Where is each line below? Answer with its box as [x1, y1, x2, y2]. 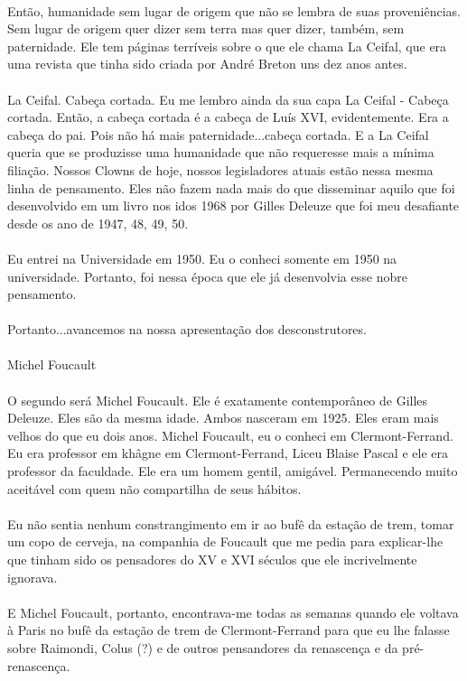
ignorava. [7, 567, 58, 586]
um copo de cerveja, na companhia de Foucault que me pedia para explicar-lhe [7, 532, 444, 551]
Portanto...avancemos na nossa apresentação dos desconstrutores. [7, 320, 367, 339]
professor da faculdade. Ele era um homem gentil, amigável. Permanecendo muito [7, 462, 458, 480]
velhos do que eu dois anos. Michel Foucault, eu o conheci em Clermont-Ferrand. [7, 425, 453, 444]
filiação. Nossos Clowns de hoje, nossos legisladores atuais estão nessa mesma [7, 160, 434, 179]
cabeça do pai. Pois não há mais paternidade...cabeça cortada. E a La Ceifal [7, 125, 429, 144]
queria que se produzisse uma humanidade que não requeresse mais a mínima [7, 143, 434, 162]
